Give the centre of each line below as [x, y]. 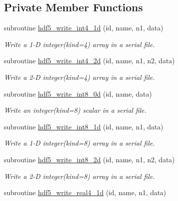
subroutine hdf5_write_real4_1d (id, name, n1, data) [85, 192]
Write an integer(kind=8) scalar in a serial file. [75, 110]
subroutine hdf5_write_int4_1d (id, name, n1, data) [84, 28]
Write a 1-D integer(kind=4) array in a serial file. [79, 44]
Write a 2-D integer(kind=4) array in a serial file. [79, 77]
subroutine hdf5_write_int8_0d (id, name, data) [78, 93]
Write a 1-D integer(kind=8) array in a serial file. [79, 143]
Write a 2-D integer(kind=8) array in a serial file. [79, 176]
